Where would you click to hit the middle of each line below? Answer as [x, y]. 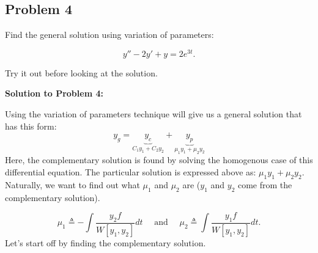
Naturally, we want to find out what [72, 184]
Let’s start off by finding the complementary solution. [105, 242]
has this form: [31, 126]
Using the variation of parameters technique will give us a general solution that [153, 114]
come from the [265, 184]
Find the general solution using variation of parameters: [109, 35]
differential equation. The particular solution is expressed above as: [131, 172]
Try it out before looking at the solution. [81, 72]
